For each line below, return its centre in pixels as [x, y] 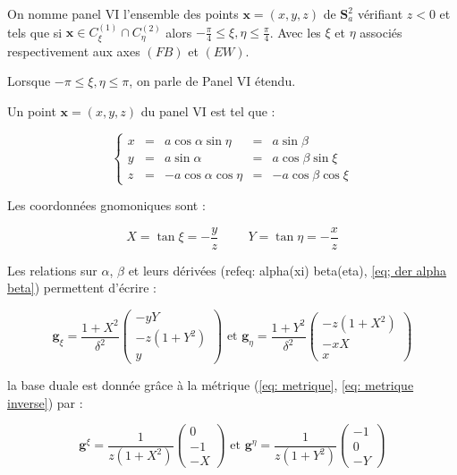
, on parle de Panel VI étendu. [212, 81]
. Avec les [295, 32]
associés [381, 32]
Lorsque [29, 81]
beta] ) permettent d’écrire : [82, 288]
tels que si [35, 32]
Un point [32, 111]
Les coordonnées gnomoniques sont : [106, 205]
